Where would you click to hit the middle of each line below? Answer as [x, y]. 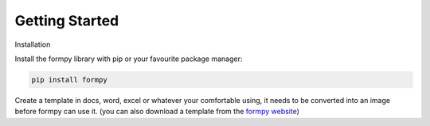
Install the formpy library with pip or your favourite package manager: [129, 59]
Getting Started [67, 21]
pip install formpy [69, 80]
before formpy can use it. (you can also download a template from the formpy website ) [157, 112]
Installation [33, 44]
